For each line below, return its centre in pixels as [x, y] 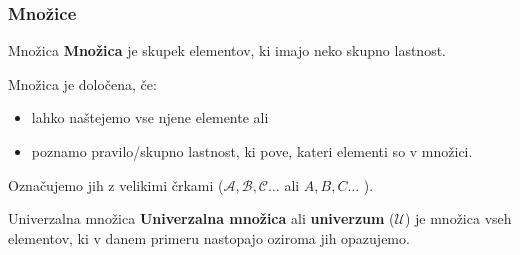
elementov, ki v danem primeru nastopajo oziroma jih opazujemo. [209, 237]
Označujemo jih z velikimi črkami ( [116, 184]
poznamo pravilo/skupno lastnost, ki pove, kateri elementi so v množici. [252, 151]
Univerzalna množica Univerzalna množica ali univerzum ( [201, 218]
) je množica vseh [458, 218]
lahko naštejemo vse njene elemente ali [150, 117]
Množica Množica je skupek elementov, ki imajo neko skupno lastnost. [227, 50]
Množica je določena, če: [82, 83]
